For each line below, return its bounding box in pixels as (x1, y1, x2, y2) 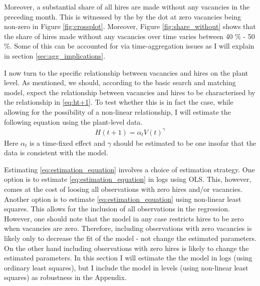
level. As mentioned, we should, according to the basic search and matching (4, 77, 236, 88)
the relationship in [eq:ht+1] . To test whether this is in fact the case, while (4, 97, 233, 107)
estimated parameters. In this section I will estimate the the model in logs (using (4, 252, 252, 263)
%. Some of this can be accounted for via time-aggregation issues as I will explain (4, 41, 254, 51)
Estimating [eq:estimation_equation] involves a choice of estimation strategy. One (4, 164, 255, 174)
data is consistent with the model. (4, 147, 108, 158)
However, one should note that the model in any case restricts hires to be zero (4, 213, 244, 223)
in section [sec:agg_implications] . (4, 50, 106, 61)
